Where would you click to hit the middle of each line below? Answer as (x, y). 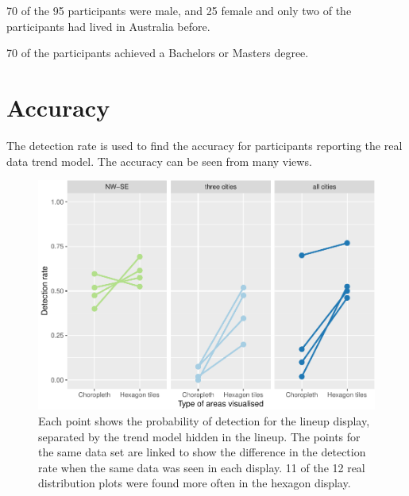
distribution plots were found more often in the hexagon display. (195, 483)
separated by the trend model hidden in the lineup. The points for (199, 436)
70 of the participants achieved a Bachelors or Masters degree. (158, 53)
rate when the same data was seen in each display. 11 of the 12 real (202, 467)
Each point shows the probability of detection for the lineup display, (204, 420)
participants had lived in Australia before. (108, 26)
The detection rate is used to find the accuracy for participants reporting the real (204, 145)
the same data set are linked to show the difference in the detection (202, 452)
